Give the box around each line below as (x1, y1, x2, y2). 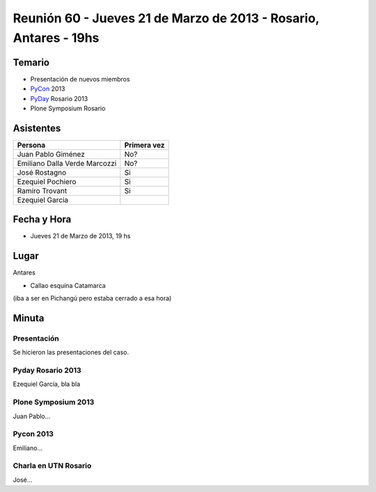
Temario (13, 56, 50, 68)
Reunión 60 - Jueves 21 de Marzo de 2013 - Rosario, (13, 10, 320, 26)
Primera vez (124, 140, 165, 150)
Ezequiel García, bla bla (13, 380, 80, 388)
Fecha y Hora (13, 213, 72, 226)
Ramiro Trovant (17, 185, 68, 195)
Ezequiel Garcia (17, 195, 69, 205)
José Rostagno (17, 167, 66, 177)
